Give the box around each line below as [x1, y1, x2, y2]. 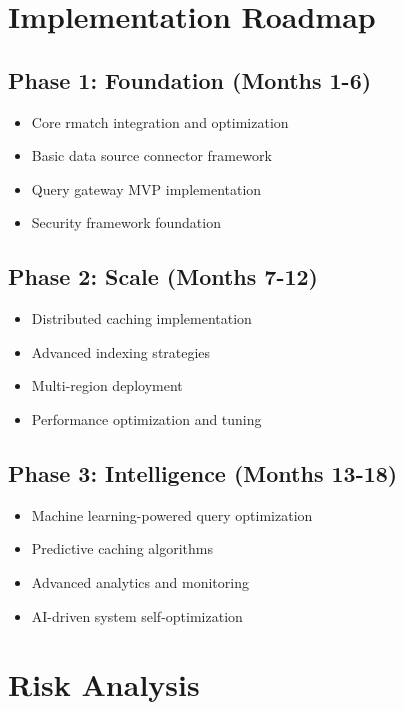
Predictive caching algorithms [31, 538, 213, 559]
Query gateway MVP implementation [31, 178, 262, 199]
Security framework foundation [31, 212, 221, 233]
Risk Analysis [8, 664, 200, 705]
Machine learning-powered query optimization [31, 504, 313, 525]
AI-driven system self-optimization [31, 605, 243, 626]
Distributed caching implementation [31, 308, 252, 329]
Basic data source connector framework [31, 145, 272, 166]
